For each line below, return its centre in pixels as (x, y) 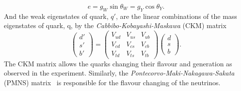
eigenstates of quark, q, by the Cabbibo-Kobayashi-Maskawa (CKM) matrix (115, 25)
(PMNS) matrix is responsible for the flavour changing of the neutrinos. (112, 82)
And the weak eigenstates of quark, (56, 16)
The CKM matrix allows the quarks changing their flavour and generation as (118, 63)
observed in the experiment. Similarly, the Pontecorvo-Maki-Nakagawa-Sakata (119, 73)
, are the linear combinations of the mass (176, 16)
